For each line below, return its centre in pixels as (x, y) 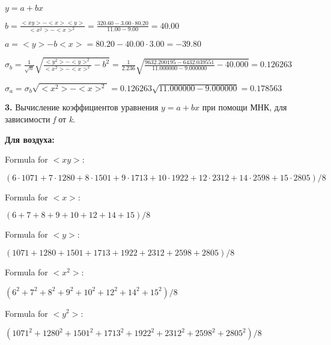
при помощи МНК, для (244, 107)
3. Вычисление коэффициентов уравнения (82, 107)
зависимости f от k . (40, 118)
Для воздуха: (30, 139)
